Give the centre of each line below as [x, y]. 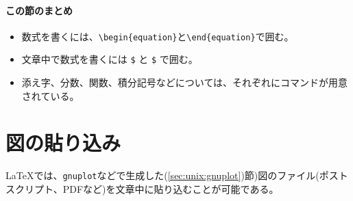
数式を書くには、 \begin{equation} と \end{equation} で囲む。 [158, 36]
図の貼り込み [63, 143]
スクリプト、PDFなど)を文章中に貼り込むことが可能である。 [142, 189]
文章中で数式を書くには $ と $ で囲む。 [110, 59]
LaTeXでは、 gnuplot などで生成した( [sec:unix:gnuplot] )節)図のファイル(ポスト [177, 175]
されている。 [50, 95]
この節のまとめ [39, 10]
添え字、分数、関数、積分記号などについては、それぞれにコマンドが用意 [185, 82]
